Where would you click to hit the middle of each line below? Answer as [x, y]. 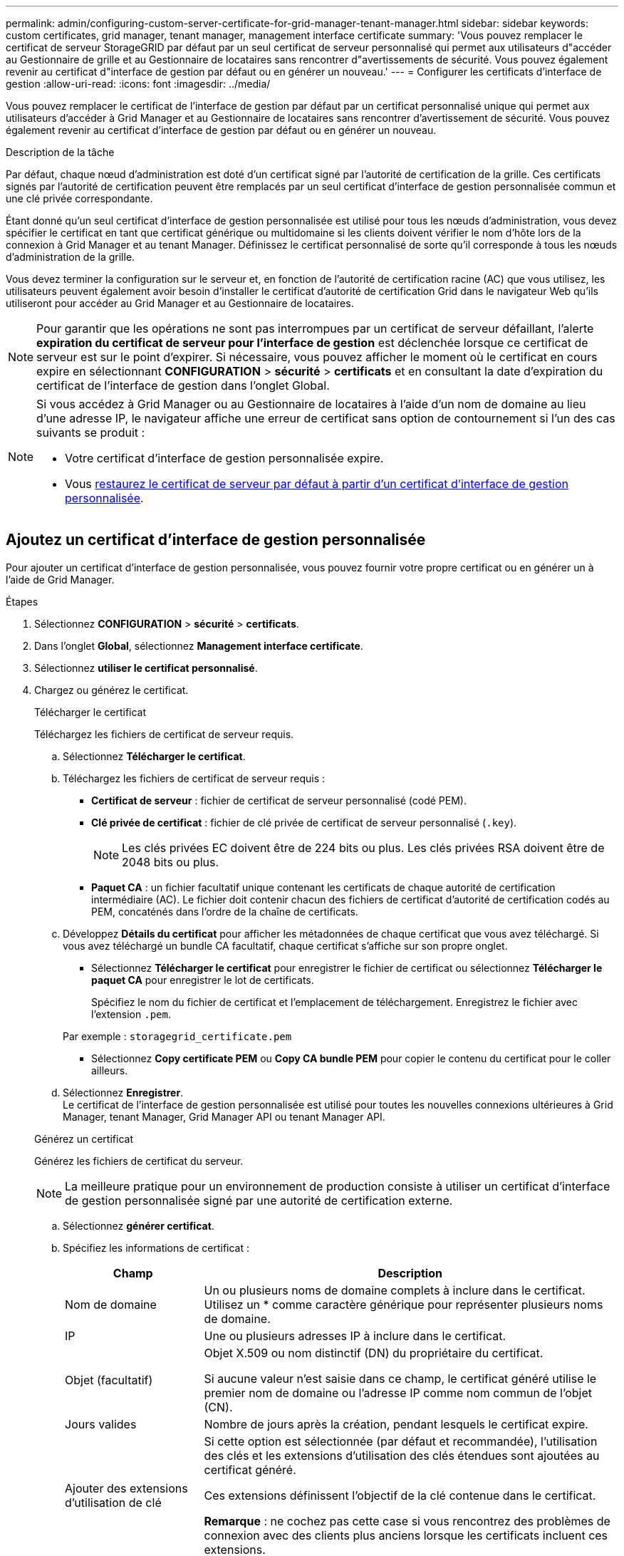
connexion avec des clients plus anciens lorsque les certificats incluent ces [406, 1535]
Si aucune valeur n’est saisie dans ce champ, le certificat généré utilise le [400, 1378]
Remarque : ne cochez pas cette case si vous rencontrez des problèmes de [407, 1521]
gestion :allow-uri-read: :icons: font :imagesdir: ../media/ [138, 84]
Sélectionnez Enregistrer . [123, 1092]
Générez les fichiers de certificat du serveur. [139, 1161]
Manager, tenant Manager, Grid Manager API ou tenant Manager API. [224, 1116]
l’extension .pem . [131, 1014]
